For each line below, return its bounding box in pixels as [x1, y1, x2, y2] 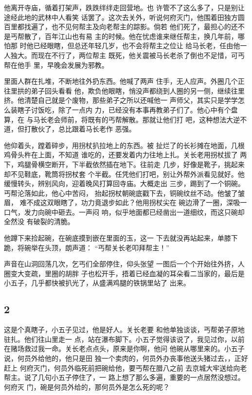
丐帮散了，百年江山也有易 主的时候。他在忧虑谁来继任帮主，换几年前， [10, 31, 238, 41]
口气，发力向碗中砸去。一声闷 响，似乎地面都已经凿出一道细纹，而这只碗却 [4, 207, 245, 217]
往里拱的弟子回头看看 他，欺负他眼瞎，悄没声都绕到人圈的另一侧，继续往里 [4, 85, 245, 95]
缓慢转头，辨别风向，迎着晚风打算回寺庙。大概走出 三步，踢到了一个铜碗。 [4, 178, 245, 188]
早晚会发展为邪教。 [47, 59, 108, 70]
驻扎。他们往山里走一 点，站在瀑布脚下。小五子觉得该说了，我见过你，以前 [4, 334, 245, 344]
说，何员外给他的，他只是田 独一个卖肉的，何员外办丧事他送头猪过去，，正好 [4, 353, 248, 363]
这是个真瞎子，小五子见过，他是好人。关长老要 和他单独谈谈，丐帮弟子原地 [4, 324, 245, 335]
